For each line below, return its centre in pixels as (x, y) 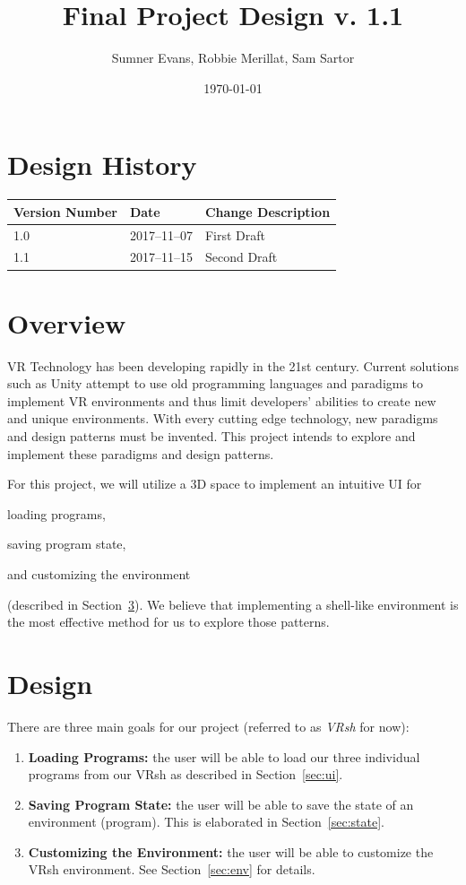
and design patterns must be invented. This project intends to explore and (211, 436)
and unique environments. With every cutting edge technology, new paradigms (223, 418)
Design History (102, 165)
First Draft (235, 234)
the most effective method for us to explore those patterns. (168, 622)
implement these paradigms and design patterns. (141, 453)
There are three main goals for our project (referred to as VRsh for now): (208, 726)
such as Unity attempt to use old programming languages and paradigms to (216, 383)
